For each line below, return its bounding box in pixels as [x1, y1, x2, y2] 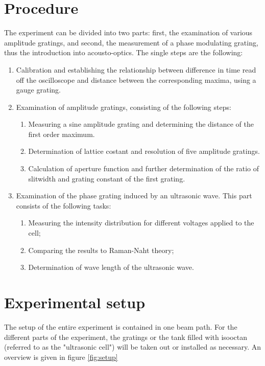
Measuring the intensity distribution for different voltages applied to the [28, 217, 254, 228]
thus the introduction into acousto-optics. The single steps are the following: [4, 47, 243, 58]
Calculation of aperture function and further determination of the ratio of [28, 163, 259, 174]
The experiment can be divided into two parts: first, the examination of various [4, 27, 253, 38]
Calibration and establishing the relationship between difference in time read [16, 64, 256, 75]
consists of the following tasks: [16, 200, 111, 211]
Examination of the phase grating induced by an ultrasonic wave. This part [16, 190, 252, 201]
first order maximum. [28, 128, 95, 139]
